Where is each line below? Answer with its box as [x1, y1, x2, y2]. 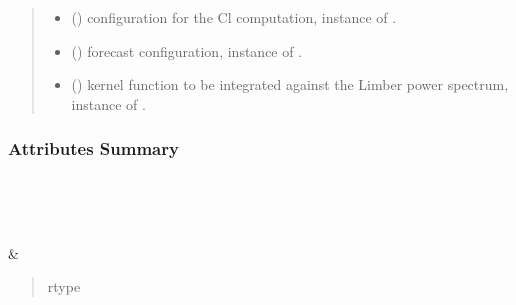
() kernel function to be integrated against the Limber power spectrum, [71, 74, 509, 95]
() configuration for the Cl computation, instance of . [71, 7, 397, 27]
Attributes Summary [8, 136, 179, 161]
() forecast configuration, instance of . [71, 40, 303, 61]
